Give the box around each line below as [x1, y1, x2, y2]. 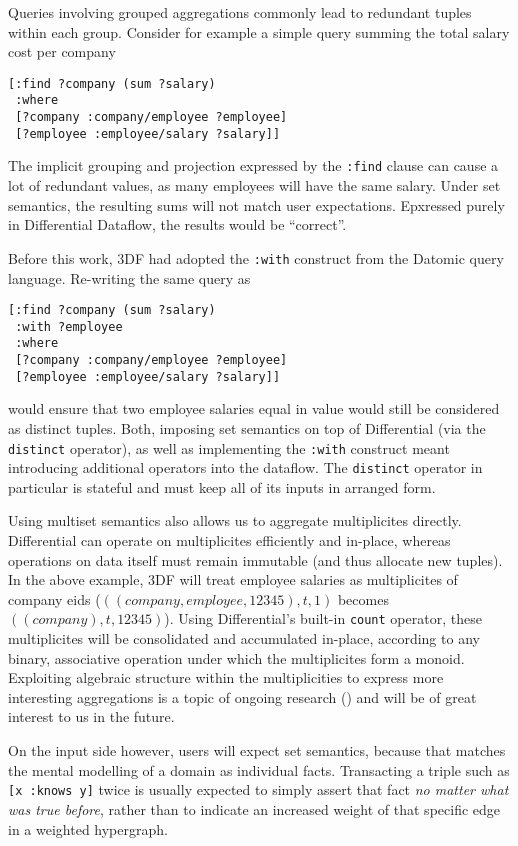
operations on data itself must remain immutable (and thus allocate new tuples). [8, 549, 503, 570]
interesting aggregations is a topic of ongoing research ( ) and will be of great [8, 686, 477, 707]
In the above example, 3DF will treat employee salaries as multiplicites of [8, 569, 458, 590]
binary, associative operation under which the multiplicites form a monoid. [8, 647, 465, 668]
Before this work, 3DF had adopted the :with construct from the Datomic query [8, 247, 504, 268]
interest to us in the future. [8, 706, 175, 727]
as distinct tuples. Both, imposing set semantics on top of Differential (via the [8, 417, 486, 438]
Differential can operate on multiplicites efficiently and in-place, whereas [8, 530, 451, 551]
